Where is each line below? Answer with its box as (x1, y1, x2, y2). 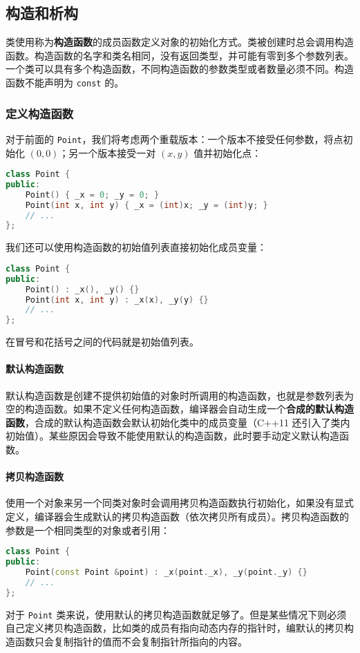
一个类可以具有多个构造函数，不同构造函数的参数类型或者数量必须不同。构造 (6, 61, 354, 76)
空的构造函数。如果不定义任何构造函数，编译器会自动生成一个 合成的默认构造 (6, 401, 354, 416)
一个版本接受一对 (78, 145, 156, 160)
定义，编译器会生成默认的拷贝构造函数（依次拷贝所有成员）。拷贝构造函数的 (6, 509, 349, 523)
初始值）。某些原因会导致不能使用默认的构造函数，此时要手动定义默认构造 (6, 428, 339, 443)
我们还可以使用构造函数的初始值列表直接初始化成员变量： (6, 240, 267, 254)
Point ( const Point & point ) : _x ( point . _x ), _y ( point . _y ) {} (25, 567, 307, 577)
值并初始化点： (193, 145, 262, 160)
